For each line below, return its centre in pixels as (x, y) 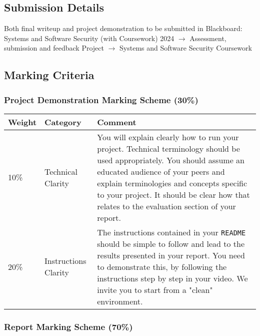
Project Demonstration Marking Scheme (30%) (101, 99)
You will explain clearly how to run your (168, 137)
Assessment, (208, 38)
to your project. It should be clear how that (173, 194)
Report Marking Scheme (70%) (68, 326)
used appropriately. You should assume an (171, 160)
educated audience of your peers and (161, 171)
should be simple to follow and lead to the (171, 243)
